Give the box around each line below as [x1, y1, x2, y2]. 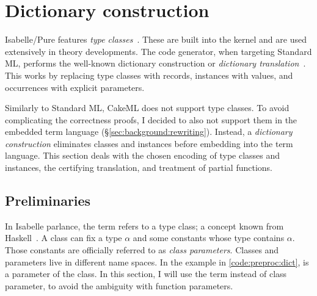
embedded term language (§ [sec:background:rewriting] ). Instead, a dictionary [5, 125, 293, 138]
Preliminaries [5, 191, 91, 210]
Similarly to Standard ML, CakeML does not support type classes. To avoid [5, 101, 290, 114]
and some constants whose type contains [133, 231, 285, 244]
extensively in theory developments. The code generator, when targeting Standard [5, 45, 312, 57]
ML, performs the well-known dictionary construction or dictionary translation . [5, 57, 306, 70]
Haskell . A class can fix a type [5, 231, 122, 244]
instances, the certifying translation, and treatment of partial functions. [5, 161, 273, 174]
